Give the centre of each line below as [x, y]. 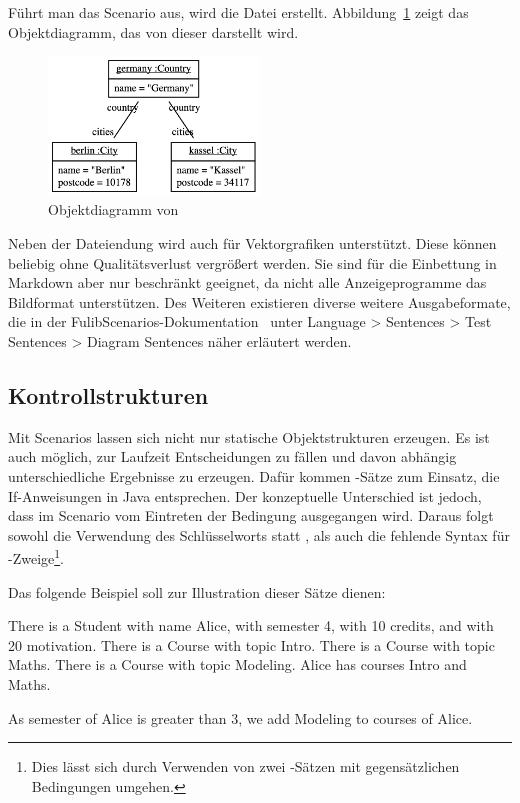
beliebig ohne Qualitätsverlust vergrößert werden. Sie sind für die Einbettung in [252, 262]
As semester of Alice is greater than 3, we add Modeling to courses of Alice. [240, 717]
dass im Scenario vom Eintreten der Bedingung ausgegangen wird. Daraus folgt [251, 515]
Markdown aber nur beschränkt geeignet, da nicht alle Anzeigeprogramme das [247, 282]
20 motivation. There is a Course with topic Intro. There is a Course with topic [251, 644]
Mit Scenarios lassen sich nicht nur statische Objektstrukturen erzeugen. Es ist [249, 436]
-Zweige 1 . [36, 557]
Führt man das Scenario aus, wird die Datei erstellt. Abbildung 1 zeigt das [238, 12]
